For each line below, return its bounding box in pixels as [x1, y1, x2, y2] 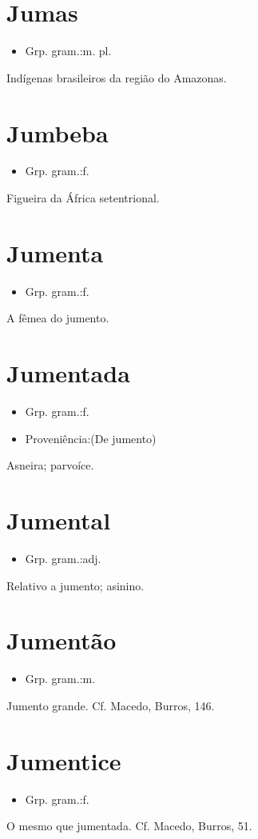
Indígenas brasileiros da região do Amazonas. [6, 69, 227, 86]
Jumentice [6, 744, 121, 777]
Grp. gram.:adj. [25, 549, 101, 566]
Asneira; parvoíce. [6, 457, 94, 473]
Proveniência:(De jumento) [25, 429, 157, 446]
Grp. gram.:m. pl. [25, 42, 112, 59]
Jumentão [6, 624, 117, 657]
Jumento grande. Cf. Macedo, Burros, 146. [6, 697, 215, 713]
